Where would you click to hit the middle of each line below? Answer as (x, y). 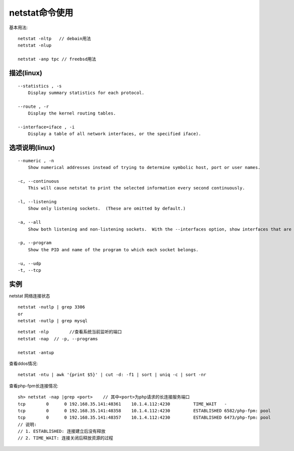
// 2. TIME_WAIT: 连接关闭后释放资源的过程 (66, 438)
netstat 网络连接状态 (30, 296)
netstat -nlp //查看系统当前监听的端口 (70, 332)
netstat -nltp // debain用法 (54, 38)
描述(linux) (26, 73)
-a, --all (29, 222)
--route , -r (33, 106)
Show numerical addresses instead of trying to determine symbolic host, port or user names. (144, 167)
